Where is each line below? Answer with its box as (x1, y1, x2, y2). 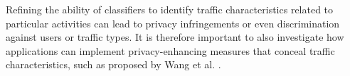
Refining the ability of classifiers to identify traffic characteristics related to (6, 2, 334, 16)
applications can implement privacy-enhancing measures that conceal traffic (6, 43, 335, 58)
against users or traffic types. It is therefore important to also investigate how (6, 30, 344, 44)
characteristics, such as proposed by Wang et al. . (6, 57, 221, 72)
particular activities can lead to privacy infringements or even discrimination (6, 15, 340, 30)
